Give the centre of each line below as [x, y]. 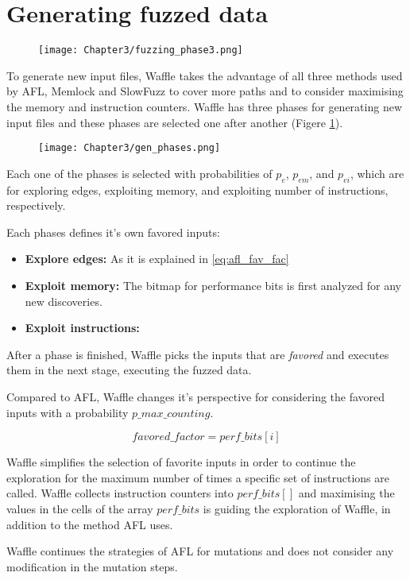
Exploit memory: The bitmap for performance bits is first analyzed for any [213, 285]
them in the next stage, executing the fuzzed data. [129, 370]
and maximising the [346, 493]
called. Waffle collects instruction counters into [120, 493]
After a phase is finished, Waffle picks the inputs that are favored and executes [198, 354]
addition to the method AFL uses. [90, 524]
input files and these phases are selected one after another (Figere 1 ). [175, 122]
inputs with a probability [68, 412]
